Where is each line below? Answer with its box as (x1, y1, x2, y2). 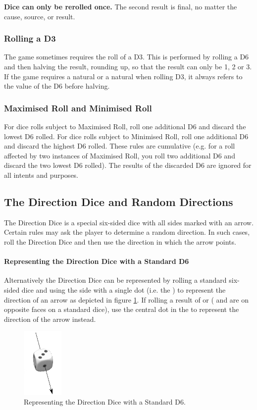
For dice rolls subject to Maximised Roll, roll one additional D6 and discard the (4, 121, 246, 131)
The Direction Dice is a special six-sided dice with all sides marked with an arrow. (4, 217, 254, 227)
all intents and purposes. (4, 169, 79, 180)
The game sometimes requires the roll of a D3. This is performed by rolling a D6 (4, 51, 249, 62)
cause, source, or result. (4, 11, 75, 21)
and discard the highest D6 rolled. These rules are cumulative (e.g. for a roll (4, 141, 235, 151)
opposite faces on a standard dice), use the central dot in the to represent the (4, 304, 239, 314)
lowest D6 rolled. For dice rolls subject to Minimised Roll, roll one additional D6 (4, 131, 249, 141)
